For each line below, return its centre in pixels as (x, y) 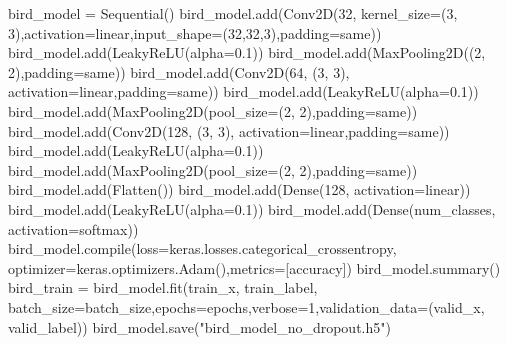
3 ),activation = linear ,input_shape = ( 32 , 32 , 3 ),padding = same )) (195, 32)
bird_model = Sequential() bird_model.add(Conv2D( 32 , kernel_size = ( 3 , (233, 13)
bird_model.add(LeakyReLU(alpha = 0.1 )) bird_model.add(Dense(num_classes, (252, 208)
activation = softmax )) (73, 228)
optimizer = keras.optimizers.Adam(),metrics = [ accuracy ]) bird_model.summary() (254, 267)
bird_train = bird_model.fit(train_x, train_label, (163, 287)
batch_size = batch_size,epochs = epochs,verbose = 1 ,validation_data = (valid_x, (246, 306)
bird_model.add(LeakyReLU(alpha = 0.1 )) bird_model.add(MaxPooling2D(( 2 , (247, 52)
